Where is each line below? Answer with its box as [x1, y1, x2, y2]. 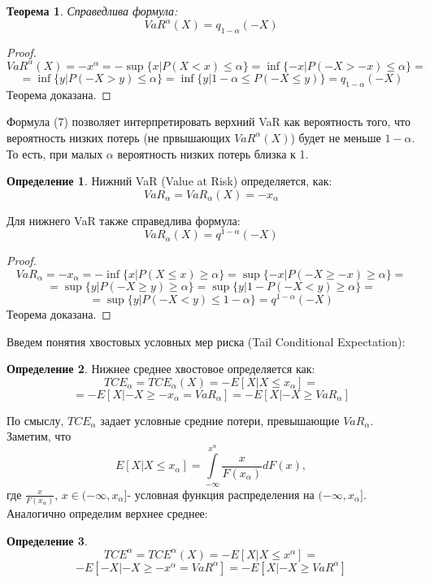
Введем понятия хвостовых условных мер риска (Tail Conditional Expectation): [7, 332, 406, 350]
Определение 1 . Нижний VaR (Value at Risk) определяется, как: [7, 172, 332, 189]
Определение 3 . [7, 532, 88, 549]
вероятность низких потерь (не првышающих [7, 128, 231, 145]
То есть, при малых [7, 145, 103, 162]
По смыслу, [7, 411, 64, 428]
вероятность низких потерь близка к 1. [117, 145, 309, 162]
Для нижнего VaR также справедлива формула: [7, 211, 241, 228]
